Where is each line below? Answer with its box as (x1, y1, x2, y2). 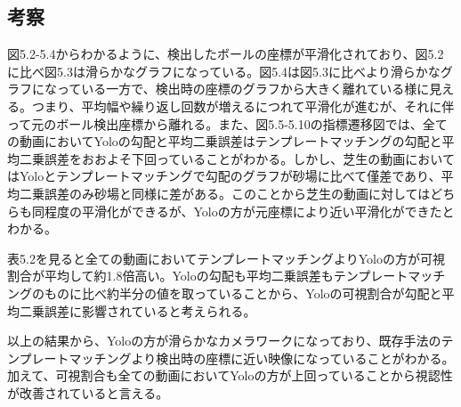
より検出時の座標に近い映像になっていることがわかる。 (131, 348, 455, 367)
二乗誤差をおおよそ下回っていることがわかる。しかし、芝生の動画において (19, 149, 455, 167)
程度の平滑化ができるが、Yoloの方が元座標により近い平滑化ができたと (44, 201, 455, 220)
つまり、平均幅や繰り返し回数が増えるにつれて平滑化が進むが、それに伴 (31, 96, 455, 115)
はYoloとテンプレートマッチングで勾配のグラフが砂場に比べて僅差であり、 (7, 167, 441, 185)
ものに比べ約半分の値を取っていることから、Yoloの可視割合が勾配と (44, 283, 442, 302)
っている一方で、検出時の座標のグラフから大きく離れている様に (56, 79, 430, 98)
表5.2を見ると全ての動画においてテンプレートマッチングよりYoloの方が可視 (7, 248, 445, 267)
